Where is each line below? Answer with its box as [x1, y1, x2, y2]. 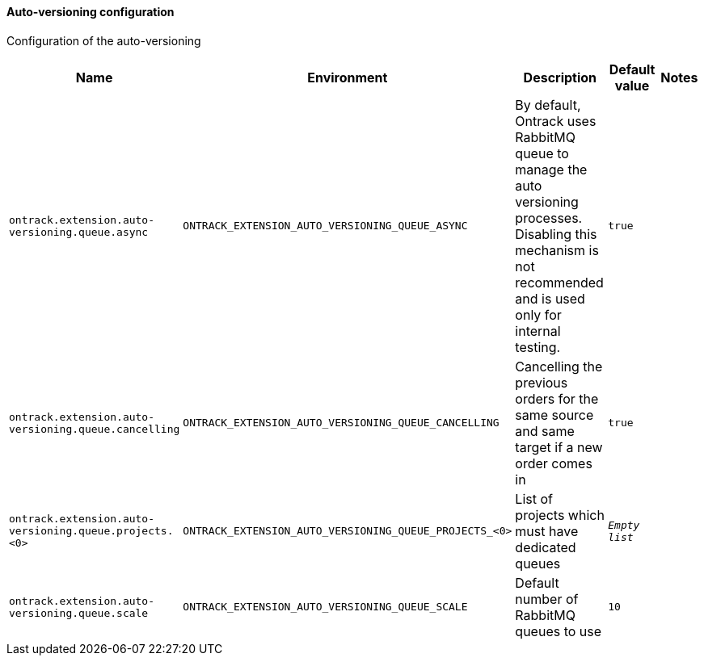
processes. [515, 209, 583, 226]
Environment [307, 69, 388, 86]
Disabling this [515, 225, 597, 242]
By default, [515, 96, 581, 113]
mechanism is [515, 241, 599, 258]
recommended [515, 274, 604, 291]
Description [523, 69, 597, 86]
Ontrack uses [515, 112, 597, 129]
